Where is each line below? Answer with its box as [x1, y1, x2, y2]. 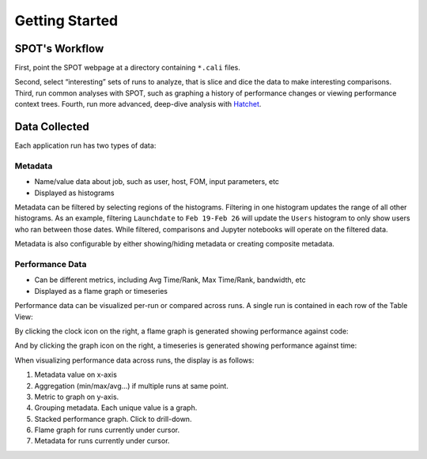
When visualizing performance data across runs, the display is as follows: [14, 356, 255, 365]
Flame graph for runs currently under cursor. [34, 425, 180, 435]
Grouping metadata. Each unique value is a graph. [34, 403, 198, 412]
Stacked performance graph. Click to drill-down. [34, 414, 192, 423]
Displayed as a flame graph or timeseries [34, 286, 168, 295]
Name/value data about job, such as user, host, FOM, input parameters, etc [34, 177, 280, 186]
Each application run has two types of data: [14, 141, 157, 150]
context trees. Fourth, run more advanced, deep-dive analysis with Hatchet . [14, 100, 262, 109]
